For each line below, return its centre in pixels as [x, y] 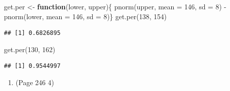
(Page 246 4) [35, 82]
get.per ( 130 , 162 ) [30, 49]
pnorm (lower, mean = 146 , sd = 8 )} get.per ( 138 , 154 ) [85, 16]
